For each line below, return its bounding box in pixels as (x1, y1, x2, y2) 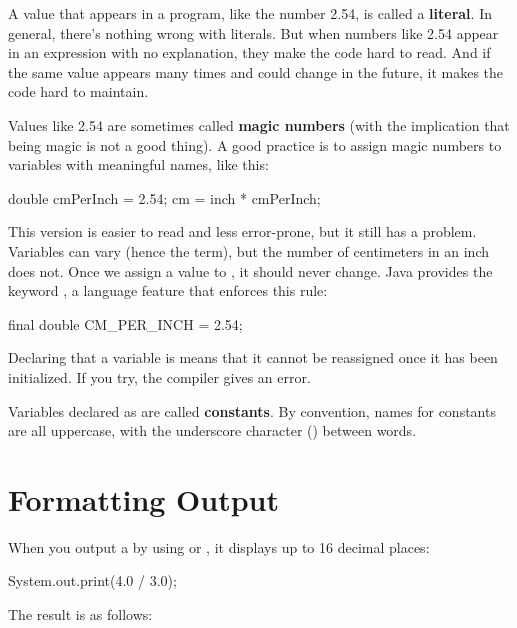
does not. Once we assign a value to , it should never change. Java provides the (8, 260, 493, 281)
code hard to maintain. (8, 81, 149, 102)
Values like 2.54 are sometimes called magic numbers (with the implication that (8, 114, 510, 135)
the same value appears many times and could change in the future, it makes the (8, 61, 504, 82)
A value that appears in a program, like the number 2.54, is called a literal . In (8, 3, 492, 23)
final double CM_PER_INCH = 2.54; (8, 313, 243, 334)
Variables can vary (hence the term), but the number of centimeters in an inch (8, 240, 489, 261)
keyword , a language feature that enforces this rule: (8, 280, 328, 301)
